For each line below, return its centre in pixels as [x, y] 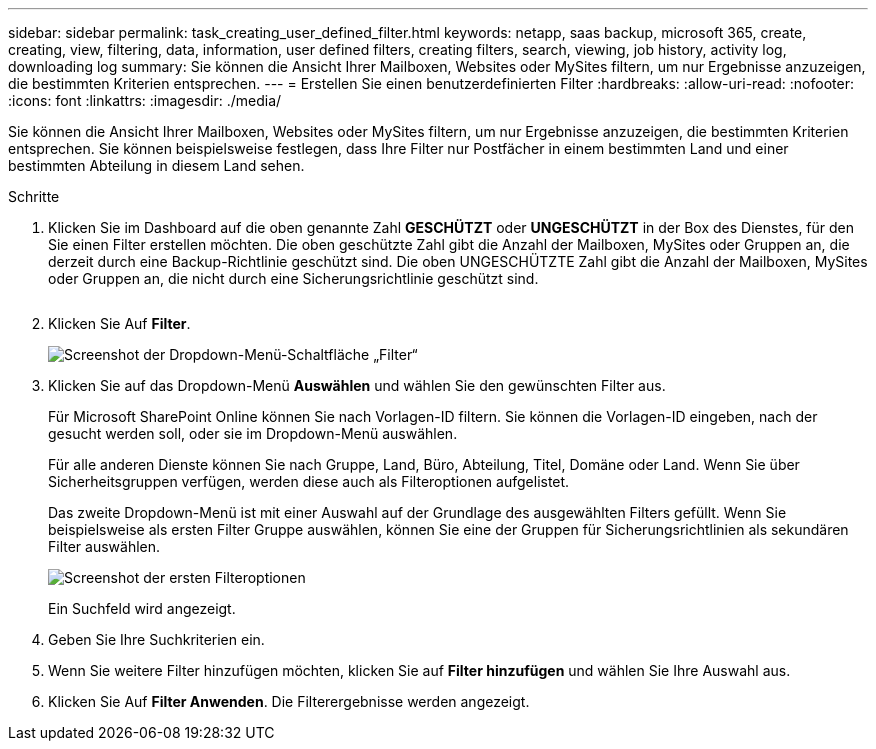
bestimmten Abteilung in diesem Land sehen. [156, 165]
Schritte [34, 196]
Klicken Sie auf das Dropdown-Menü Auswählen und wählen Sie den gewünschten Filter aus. [357, 385]
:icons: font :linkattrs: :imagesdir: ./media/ [145, 100]
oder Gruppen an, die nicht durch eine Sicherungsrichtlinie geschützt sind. [293, 278]
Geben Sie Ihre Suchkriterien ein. [156, 639]
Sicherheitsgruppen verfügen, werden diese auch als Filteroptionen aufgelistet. [309, 481]
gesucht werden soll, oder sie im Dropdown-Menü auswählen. [253, 433]
